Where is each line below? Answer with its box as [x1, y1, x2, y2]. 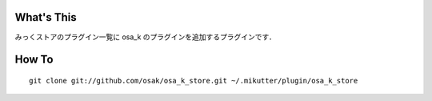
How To [14, 53, 54, 67]
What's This [14, 10, 77, 24]
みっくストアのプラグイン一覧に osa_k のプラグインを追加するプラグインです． [14, 32, 276, 42]
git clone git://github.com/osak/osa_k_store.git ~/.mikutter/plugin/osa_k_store [29, 76, 358, 85]
